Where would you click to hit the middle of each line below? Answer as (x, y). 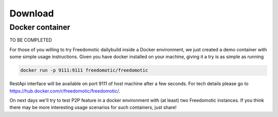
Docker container (40, 27)
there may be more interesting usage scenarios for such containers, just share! (93, 107)
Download (32, 13)
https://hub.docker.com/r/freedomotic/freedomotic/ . (65, 91)
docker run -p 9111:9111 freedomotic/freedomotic (84, 70)
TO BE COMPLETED (31, 40)
